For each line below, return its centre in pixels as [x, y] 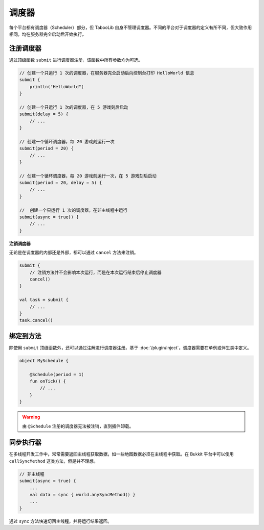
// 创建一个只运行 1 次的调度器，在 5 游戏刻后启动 [74, 107]
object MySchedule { [44, 361]
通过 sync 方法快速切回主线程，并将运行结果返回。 [60, 521]
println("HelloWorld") [57, 87]
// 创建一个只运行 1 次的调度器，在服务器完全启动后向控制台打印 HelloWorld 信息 [107, 73]
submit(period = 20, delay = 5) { [61, 183]
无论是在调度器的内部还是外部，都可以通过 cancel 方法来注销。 [74, 252]
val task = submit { [44, 300]
